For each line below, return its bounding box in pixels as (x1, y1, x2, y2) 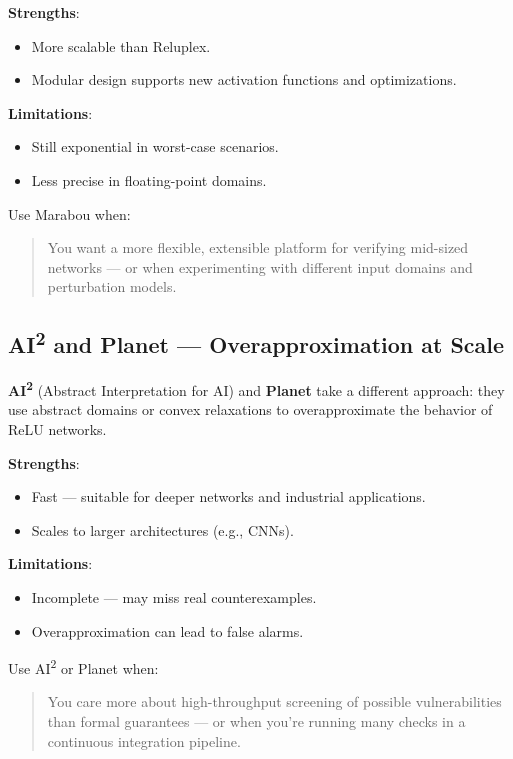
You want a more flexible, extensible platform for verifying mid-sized (47, 237, 469, 258)
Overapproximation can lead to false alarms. (31, 620, 304, 641)
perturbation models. (47, 276, 177, 297)
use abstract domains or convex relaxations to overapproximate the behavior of (8, 399, 493, 420)
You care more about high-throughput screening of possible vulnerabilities (47, 691, 502, 712)
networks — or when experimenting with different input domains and (47, 256, 473, 277)
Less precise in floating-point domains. (31, 169, 267, 190)
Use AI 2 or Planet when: (8, 655, 159, 678)
